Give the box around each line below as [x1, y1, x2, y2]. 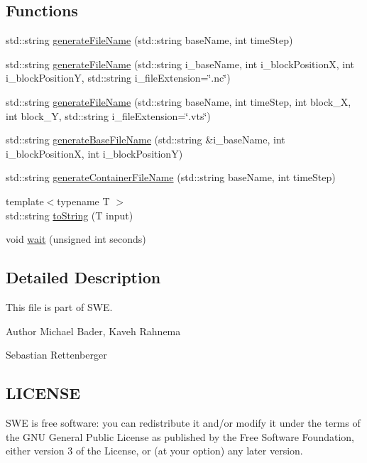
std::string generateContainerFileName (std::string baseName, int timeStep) [6, 170, 336, 185]
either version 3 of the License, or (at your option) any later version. [6, 443, 303, 458]
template [6, 193, 44, 208]
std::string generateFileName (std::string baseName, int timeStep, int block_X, [6, 94, 351, 109]
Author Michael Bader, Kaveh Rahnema [6, 323, 181, 338]
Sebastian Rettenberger [6, 347, 107, 362]
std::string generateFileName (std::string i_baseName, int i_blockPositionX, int [6, 56, 355, 71]
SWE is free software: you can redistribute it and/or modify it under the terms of [6, 415, 361, 430]
